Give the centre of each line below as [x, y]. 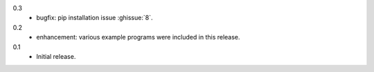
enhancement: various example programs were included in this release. [138, 37]
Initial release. [56, 56]
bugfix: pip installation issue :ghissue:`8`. [95, 18]
